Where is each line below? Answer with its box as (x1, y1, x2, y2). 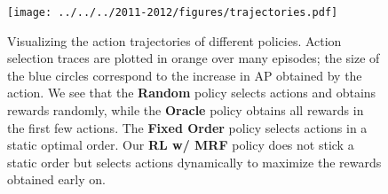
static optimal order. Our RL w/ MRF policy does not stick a (7, 136, 354, 154)
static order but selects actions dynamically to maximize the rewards (7, 152, 382, 171)
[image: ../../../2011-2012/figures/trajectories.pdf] (7, 6, 338, 19)
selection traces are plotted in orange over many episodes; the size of (7, 49, 380, 67)
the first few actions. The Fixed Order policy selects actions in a (7, 118, 368, 136)
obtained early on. (7, 170, 106, 189)
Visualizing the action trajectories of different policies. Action (7, 31, 342, 50)
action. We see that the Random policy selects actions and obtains (7, 83, 376, 102)
